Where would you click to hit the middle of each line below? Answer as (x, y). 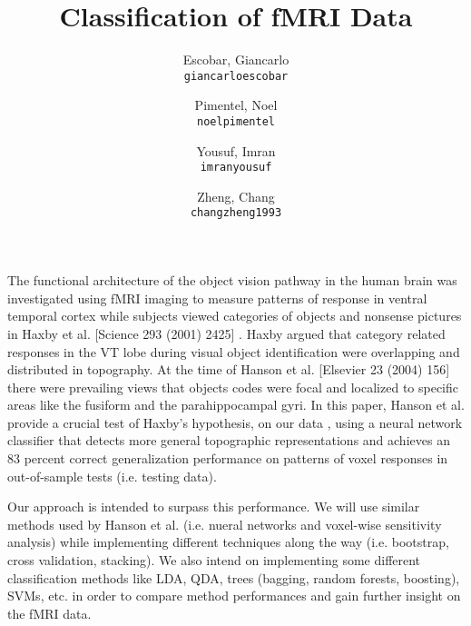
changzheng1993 (236, 213)
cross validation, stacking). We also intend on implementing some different (214, 560)
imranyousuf (236, 168)
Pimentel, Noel (236, 105)
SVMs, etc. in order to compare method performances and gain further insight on (234, 596)
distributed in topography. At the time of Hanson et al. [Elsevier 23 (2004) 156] (229, 369)
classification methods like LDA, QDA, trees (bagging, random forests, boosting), (234, 577)
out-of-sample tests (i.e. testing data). (112, 476)
